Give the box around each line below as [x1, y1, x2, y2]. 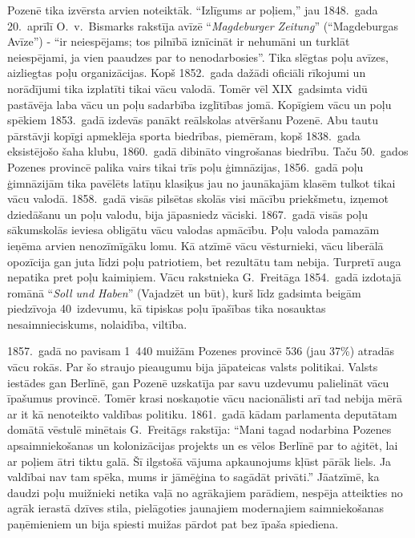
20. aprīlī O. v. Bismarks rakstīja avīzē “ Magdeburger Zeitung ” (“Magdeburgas [7, 17, 399, 34]
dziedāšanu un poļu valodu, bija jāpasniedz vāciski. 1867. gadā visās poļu [7, 205, 369, 222]
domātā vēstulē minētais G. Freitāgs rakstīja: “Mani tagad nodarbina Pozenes [7, 421, 392, 438]
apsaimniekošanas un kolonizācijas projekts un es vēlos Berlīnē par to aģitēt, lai [7, 437, 398, 454]
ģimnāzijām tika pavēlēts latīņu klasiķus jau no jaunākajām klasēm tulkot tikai [7, 174, 396, 191]
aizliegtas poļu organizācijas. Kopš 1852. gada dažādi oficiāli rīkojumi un [7, 64, 366, 81]
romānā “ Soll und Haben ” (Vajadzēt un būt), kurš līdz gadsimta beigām [7, 284, 361, 301]
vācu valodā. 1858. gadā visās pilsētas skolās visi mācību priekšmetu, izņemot [7, 190, 389, 207]
